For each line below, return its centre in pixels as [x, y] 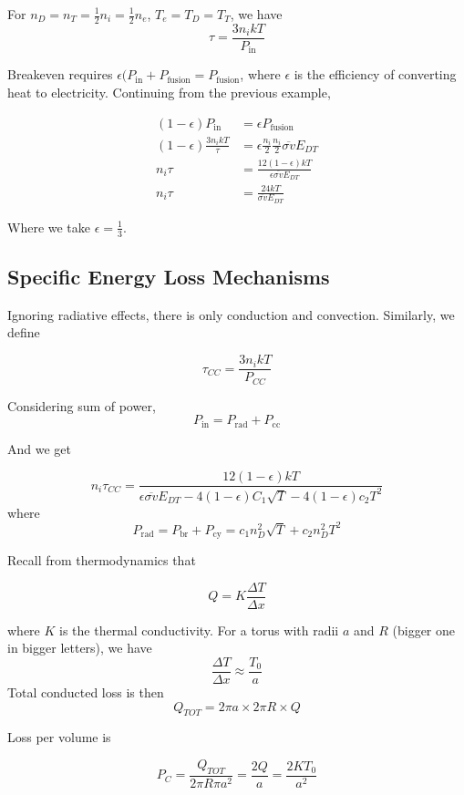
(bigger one [424, 630]
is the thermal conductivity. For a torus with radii [199, 630]
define [24, 332]
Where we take [49, 227]
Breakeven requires [60, 74]
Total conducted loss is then [86, 692]
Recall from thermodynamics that [102, 560]
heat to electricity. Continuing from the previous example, [169, 92]
